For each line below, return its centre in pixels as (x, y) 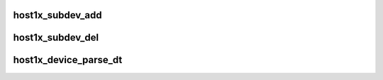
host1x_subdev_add (57, 15)
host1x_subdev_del (56, 38)
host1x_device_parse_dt (68, 60)
